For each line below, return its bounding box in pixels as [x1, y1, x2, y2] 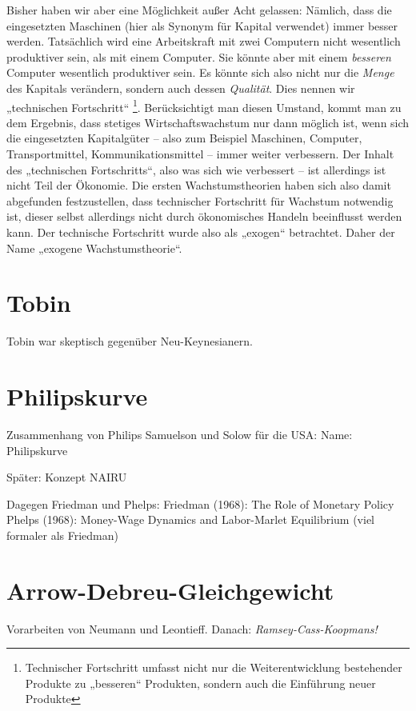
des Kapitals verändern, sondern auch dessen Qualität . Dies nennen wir [6, 79, 355, 96]
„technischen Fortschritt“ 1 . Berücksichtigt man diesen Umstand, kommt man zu [6, 96, 402, 115]
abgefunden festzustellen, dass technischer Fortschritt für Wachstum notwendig [6, 192, 394, 209]
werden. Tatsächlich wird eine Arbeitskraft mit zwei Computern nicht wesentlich [6, 33, 401, 50]
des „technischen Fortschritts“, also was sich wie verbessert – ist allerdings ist [6, 161, 386, 178]
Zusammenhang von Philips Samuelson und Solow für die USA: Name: [6, 426, 353, 442]
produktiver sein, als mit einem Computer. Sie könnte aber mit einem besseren [6, 48, 391, 65]
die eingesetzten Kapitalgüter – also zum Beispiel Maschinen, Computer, [6, 130, 362, 146]
